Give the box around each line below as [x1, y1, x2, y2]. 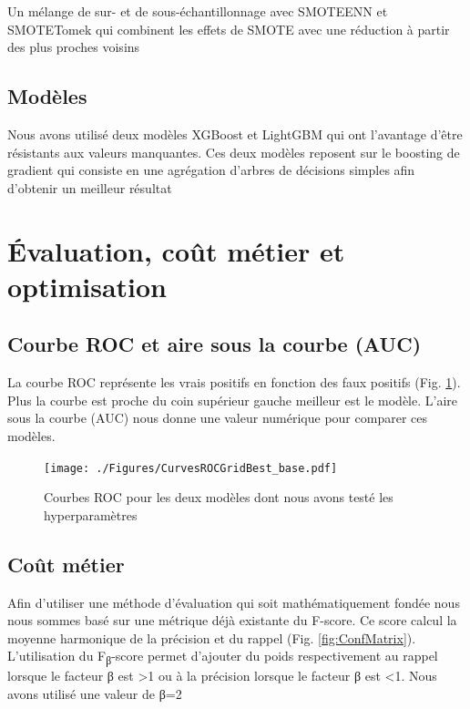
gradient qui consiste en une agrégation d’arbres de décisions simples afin [7, 160, 415, 180]
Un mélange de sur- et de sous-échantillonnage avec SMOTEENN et [7, 2, 388, 20]
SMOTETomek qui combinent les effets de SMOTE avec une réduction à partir [7, 19, 450, 38]
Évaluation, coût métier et [7, 231, 345, 269]
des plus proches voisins [7, 37, 140, 57]
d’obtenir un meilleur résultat [7, 178, 172, 197]
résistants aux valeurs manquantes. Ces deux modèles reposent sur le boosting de [7, 142, 460, 161]
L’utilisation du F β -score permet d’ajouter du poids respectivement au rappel [7, 646, 438, 668]
